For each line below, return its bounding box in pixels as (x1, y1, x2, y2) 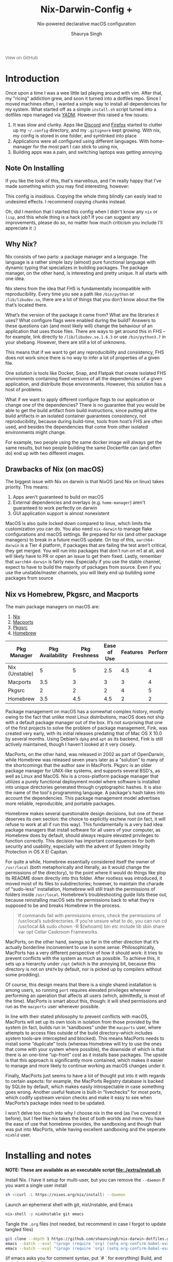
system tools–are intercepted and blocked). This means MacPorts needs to (5, 1036, 165, 1042)
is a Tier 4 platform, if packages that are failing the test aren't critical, (20, 542, 167, 549)
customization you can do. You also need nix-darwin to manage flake (5, 526, 153, 532)
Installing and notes (5, 1150, 92, 1162)
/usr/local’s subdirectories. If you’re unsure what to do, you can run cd (18, 918, 167, 924)
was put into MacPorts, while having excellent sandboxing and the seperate (5, 1126, 166, 1133)
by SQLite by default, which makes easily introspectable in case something (5, 1083, 165, 1090)
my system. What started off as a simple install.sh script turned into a (5, 106, 157, 112)
